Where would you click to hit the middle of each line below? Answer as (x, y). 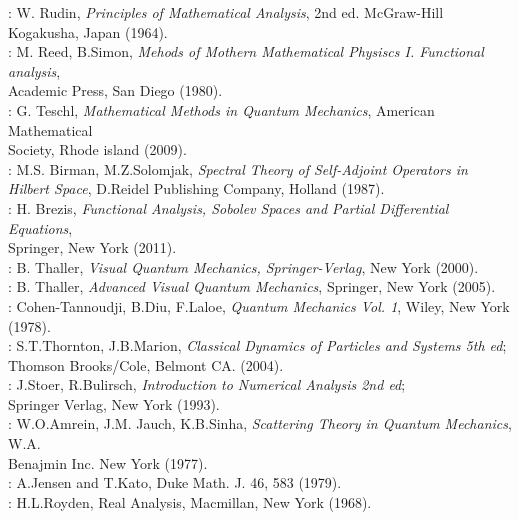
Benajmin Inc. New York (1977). (108, 462)
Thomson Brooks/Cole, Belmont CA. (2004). (146, 364)
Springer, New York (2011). (92, 247)
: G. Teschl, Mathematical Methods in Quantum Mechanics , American (221, 109)
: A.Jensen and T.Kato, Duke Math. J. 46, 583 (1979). (175, 482)
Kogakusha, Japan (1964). (88, 31)
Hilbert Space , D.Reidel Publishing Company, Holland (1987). (196, 188)
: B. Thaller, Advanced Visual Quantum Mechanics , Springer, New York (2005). (252, 286)
